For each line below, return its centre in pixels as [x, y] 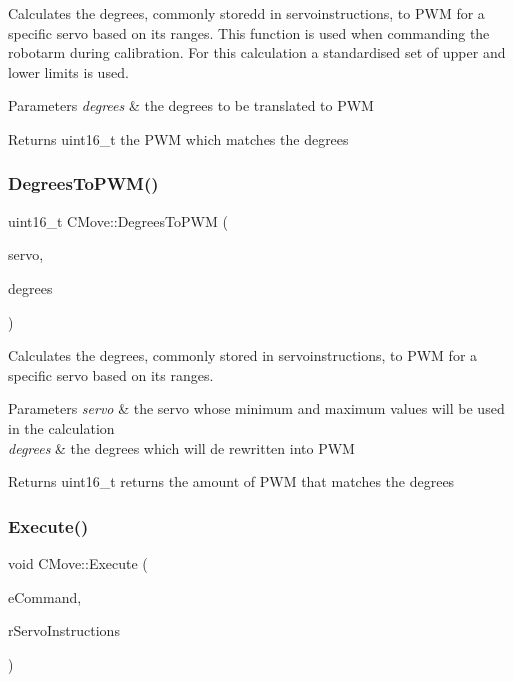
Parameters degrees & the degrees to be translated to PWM [191, 105]
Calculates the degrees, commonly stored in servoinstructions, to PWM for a [243, 355]
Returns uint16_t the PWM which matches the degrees [178, 138]
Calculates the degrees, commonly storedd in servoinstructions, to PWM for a [246, 13]
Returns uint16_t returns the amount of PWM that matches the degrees [231, 481]
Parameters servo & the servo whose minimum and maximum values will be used [256, 408]
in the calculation [61, 427]
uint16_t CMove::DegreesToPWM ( [118, 220]
